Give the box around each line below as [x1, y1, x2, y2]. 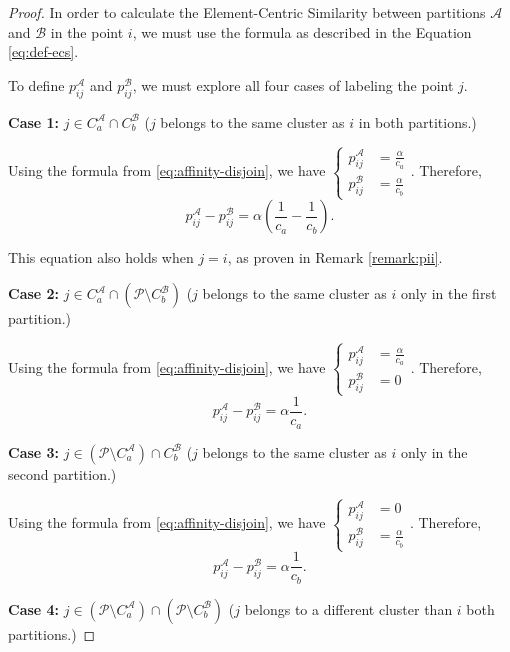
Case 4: [8, 598, 60, 619]
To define [8, 74, 65, 95]
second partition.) [8, 463, 117, 484]
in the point [50, 21, 124, 42]
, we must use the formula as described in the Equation [132, 21, 472, 42]
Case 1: [8, 111, 60, 132]
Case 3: [8, 441, 60, 462]
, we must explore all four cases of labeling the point [132, 74, 454, 95]
